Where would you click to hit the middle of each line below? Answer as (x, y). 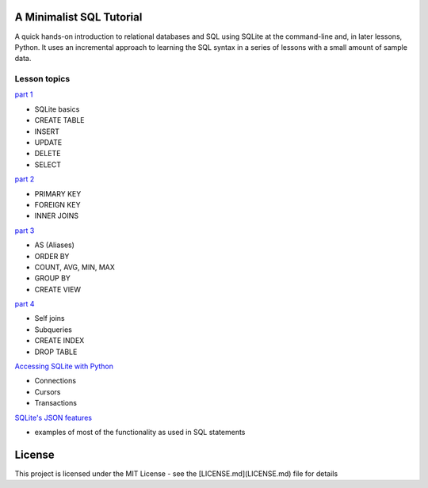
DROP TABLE (56, 352)
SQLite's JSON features (53, 417)
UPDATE (48, 142)
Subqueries (53, 330)
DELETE (48, 154)
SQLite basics (57, 109)
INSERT (47, 132)
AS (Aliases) (55, 245)
